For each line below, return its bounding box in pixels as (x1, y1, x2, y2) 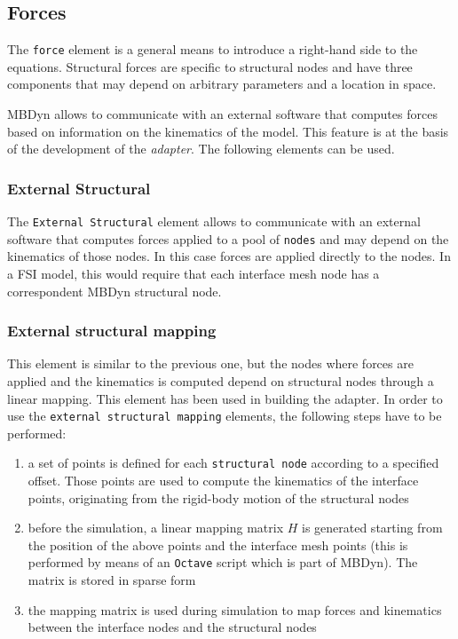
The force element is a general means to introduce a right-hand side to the (7, 40, 418, 59)
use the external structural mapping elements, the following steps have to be (7, 406, 442, 425)
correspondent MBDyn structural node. (7, 281, 222, 300)
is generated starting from (301, 518, 443, 537)
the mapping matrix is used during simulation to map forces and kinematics (28, 600, 442, 619)
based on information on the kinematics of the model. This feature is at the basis (7, 122, 449, 140)
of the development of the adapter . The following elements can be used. (7, 139, 395, 158)
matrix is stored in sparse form (28, 571, 196, 589)
